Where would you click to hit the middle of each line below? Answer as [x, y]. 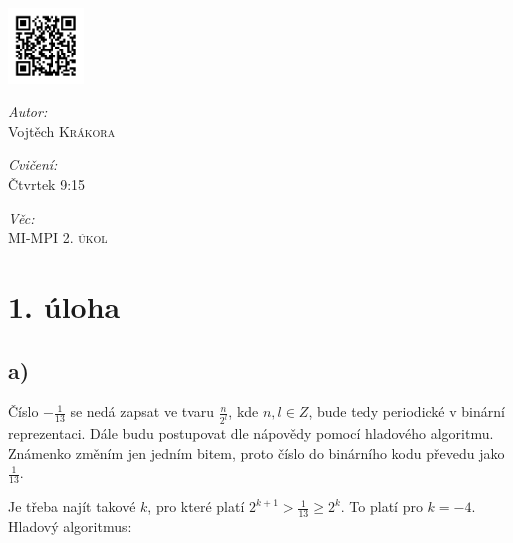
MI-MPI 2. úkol [58, 237]
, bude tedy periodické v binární [406, 411]
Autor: [28, 111]
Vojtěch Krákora [62, 130]
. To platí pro [381, 506]
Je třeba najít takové [72, 506]
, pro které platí [196, 506]
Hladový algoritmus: [70, 526]
